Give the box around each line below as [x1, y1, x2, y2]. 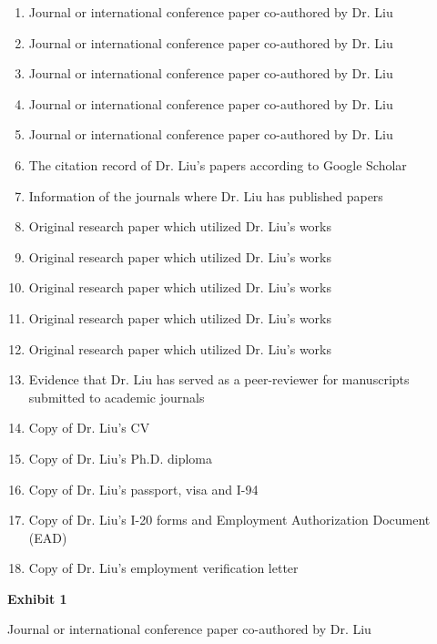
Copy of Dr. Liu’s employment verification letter [28, 558, 299, 578]
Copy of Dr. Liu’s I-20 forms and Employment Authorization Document [28, 510, 431, 529]
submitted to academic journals [28, 387, 205, 406]
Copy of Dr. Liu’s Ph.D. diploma [28, 448, 213, 467]
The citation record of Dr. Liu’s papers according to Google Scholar [28, 155, 407, 174]
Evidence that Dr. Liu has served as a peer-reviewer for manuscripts [28, 370, 410, 389]
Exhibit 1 [7, 588, 67, 608]
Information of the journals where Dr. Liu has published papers [28, 186, 383, 205]
